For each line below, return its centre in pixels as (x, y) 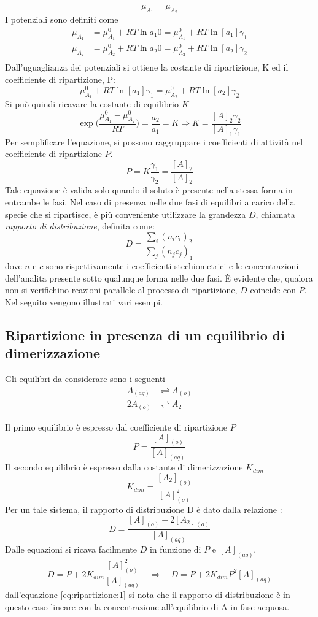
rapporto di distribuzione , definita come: (80, 226)
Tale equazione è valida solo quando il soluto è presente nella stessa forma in (149, 190)
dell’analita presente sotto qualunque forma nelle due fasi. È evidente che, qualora (159, 278)
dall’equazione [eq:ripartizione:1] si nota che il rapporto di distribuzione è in (148, 595)
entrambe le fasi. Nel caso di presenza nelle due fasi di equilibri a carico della (150, 202)
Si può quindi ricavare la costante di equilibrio (92, 103)
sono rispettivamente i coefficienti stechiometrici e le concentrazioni (172, 266)
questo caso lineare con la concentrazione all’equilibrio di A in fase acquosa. (147, 607)
